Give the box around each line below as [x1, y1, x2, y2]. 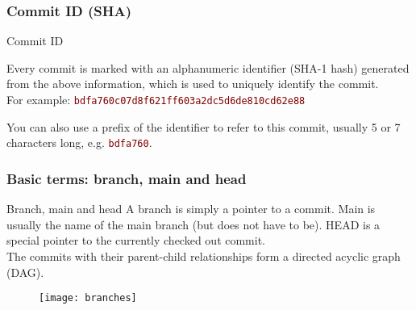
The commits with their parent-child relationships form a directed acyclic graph [6, 247, 401, 264]
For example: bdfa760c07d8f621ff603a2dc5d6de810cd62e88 [6, 91, 306, 107]
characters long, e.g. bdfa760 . [6, 134, 152, 151]
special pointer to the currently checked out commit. [6, 232, 266, 249]
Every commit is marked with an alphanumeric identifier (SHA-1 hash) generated [6, 59, 410, 76]
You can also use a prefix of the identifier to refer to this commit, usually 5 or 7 [6, 118, 401, 135]
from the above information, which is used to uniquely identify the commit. [6, 75, 379, 92]
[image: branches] [39, 292, 137, 304]
